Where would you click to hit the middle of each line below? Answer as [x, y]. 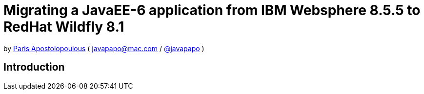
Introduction [34, 67]
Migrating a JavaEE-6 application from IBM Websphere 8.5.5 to [212, 10]
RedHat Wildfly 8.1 [64, 27]
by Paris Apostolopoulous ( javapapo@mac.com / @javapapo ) [104, 48]
